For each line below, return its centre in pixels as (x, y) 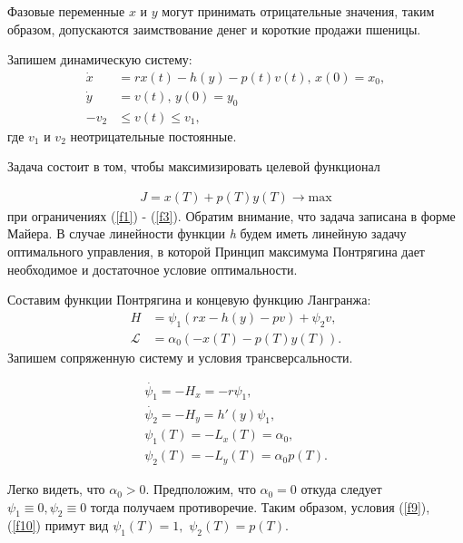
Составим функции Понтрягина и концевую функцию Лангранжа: (189, 300)
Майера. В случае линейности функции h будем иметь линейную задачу (207, 233)
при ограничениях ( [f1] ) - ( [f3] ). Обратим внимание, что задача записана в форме (231, 215)
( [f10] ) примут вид (58, 525)
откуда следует (341, 489)
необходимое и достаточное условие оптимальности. (153, 269)
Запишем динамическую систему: (100, 59)
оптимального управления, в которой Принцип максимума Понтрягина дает (216, 252)
